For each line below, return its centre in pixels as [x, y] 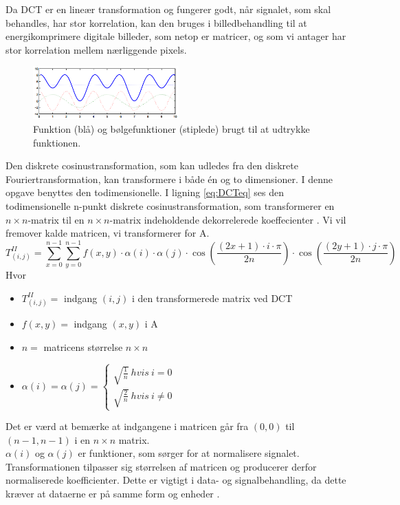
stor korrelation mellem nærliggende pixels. [96, 49]
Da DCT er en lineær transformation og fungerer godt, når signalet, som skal [168, 9]
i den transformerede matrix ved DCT [212, 298]
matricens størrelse [83, 346]
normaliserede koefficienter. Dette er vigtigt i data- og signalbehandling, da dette [176, 480]
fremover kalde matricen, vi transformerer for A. [108, 233]
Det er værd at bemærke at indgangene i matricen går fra [127, 426]
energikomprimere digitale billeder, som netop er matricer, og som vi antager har [176, 36]
